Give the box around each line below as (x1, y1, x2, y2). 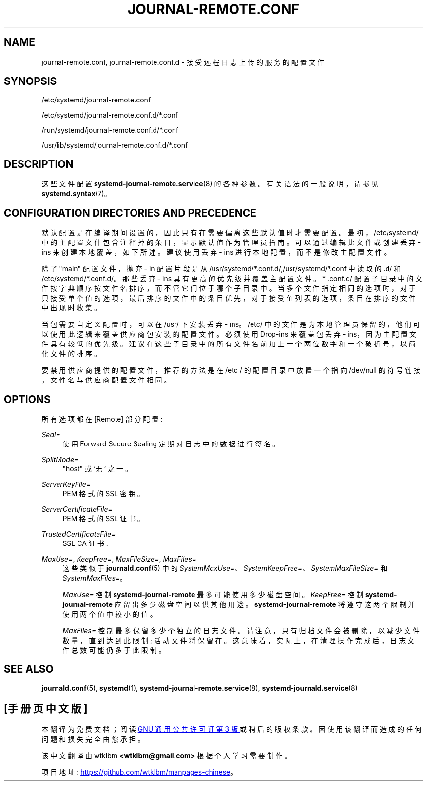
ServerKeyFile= (41, 480, 91, 488)
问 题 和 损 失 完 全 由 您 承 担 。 (41, 734, 145, 743)
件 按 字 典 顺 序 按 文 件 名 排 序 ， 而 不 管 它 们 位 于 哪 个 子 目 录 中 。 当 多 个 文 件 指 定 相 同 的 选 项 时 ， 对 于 (41, 284, 416, 293)
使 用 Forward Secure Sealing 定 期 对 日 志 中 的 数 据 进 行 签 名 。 (62, 439, 280, 448)
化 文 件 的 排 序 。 (41, 349, 101, 358)
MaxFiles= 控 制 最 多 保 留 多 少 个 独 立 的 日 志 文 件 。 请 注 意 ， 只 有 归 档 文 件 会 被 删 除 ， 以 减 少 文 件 (62, 626, 420, 635)
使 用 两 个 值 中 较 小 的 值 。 (62, 609, 157, 618)
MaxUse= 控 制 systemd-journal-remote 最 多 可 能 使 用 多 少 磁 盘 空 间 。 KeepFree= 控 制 (62, 590, 364, 599)
